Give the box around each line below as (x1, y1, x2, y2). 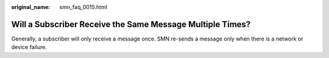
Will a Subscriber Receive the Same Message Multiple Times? (11, 19, 251, 30)
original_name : (11, 4, 51, 10)
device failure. (11, 43, 47, 51)
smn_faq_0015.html (59, 4, 108, 10)
